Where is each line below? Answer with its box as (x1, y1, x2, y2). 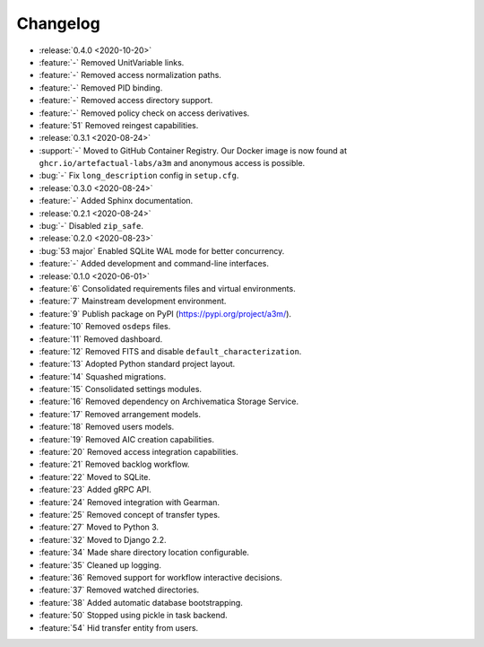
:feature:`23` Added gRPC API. (39, 485, 151, 495)
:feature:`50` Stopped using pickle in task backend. (39, 610, 228, 621)
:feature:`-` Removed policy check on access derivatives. (39, 108, 250, 118)
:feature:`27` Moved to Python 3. (39, 521, 160, 533)
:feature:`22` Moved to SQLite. (39, 471, 151, 482)
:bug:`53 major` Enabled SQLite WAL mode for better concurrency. (39, 245, 285, 256)
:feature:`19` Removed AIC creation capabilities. (39, 433, 215, 444)
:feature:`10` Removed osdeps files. (39, 321, 171, 332)
